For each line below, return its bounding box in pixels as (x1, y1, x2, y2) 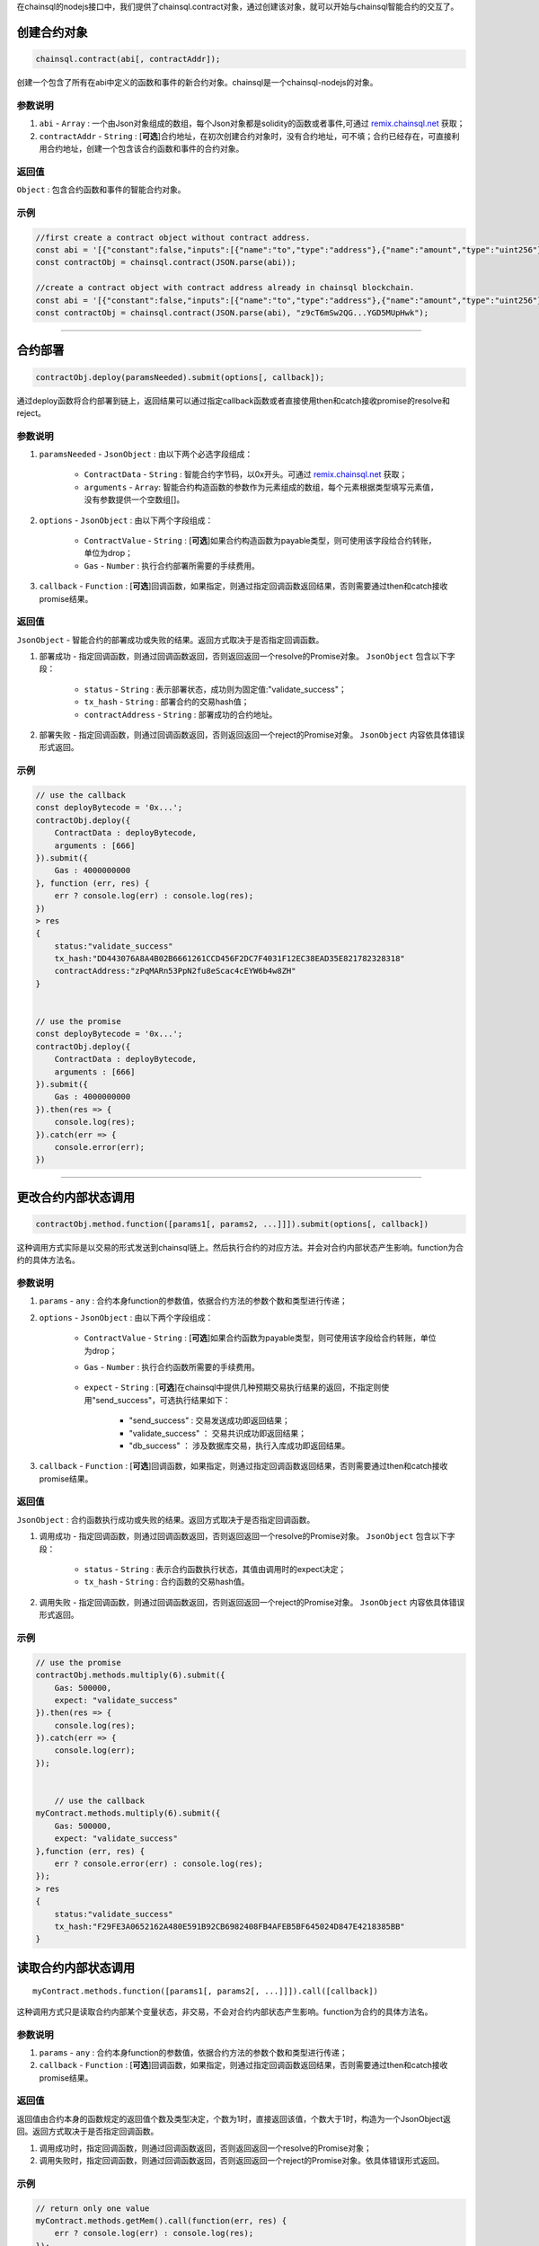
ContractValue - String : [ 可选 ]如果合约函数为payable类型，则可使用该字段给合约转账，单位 (84, 1332, 437, 1343)
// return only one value (35, 2203, 150, 2214)
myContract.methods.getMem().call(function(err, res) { (35, 2215, 287, 2225)
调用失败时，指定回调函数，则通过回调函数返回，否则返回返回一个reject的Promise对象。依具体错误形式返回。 (39, 2154, 445, 2165)
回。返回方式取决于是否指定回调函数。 (16, 2126, 159, 2137)
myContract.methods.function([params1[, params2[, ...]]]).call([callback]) (32, 1986, 379, 1996)
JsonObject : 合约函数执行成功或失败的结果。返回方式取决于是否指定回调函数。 (16, 1514, 315, 1525)
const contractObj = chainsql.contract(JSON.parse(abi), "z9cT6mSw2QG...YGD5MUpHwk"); (35, 307, 429, 318)
